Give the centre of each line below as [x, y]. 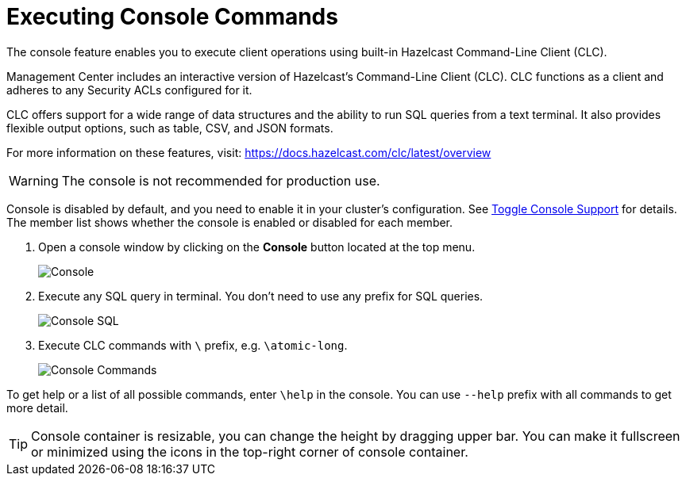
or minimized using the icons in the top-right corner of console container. [250, 451]
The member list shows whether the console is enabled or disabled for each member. [230, 222]
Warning [34, 180]
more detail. [37, 407]
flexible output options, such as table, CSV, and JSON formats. [170, 128]
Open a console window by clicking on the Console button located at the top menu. [257, 247]
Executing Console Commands [172, 17]
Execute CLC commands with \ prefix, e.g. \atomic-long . [193, 345]
